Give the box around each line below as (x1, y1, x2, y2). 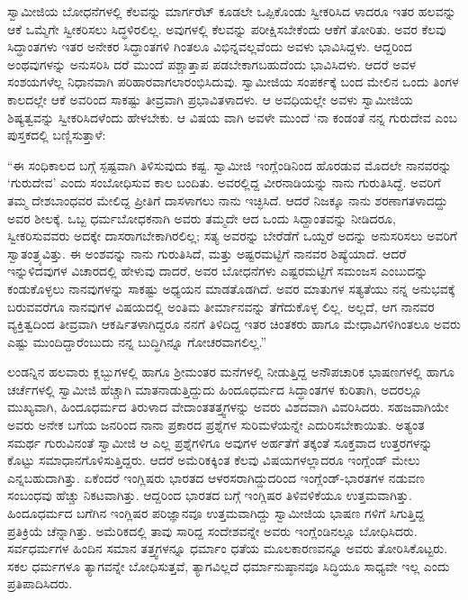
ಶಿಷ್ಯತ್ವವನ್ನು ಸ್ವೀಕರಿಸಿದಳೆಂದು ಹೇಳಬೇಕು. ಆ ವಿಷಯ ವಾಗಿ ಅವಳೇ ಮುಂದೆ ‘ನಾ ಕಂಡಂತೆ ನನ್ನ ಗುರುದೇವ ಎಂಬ (7, 107, 458, 126)
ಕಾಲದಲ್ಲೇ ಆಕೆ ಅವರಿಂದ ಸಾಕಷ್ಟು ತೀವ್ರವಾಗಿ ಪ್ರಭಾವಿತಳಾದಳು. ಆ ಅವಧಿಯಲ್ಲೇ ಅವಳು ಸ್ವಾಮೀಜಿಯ (7, 89, 413, 108)
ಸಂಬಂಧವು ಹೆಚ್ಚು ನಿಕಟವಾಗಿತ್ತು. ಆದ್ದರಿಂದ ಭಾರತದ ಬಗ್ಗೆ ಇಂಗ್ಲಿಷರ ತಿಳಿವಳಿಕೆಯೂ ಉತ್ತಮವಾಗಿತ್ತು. (7, 486, 412, 505)
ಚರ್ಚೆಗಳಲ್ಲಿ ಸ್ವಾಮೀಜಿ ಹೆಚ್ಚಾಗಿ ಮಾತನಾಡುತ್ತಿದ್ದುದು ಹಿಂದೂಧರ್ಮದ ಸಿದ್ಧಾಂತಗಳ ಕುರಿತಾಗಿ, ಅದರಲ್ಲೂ (7, 379, 422, 398)
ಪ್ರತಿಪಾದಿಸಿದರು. (7, 574, 73, 593)
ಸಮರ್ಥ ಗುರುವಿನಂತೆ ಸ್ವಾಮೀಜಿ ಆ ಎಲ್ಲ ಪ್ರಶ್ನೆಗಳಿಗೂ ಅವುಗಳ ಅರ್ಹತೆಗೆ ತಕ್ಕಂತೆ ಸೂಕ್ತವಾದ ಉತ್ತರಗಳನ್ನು (7, 432, 433, 451)
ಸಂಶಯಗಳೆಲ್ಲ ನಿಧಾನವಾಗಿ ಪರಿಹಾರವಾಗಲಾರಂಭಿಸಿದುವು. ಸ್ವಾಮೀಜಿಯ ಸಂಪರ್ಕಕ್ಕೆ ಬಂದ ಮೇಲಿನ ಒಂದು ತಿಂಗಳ (7, 72, 459, 91)
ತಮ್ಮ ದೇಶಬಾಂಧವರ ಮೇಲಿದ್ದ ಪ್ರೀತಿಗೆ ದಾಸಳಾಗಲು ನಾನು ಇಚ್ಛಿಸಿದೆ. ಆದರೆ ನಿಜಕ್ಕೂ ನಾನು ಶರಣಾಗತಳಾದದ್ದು (7, 190, 448, 209)
